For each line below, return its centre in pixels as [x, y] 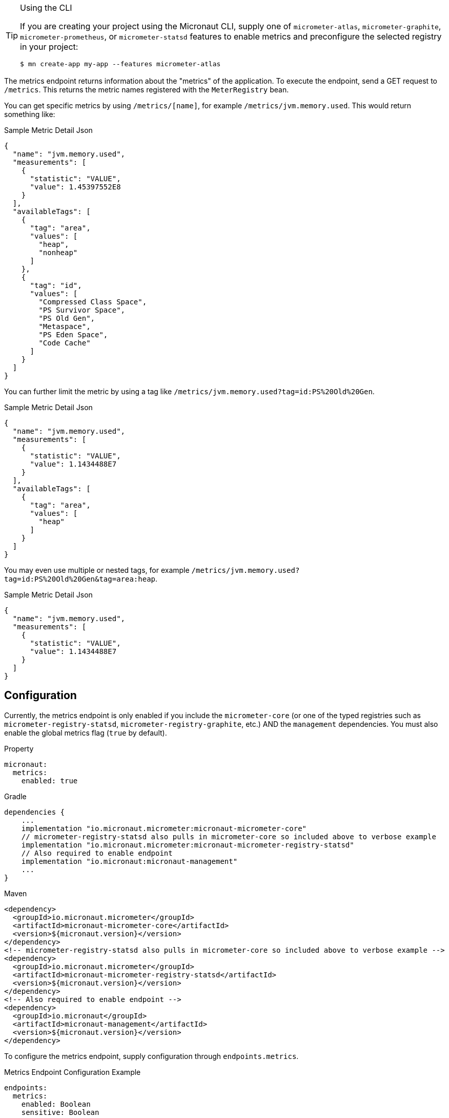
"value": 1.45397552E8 [75, 187]
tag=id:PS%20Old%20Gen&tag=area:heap [80, 579]
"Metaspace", [65, 326]
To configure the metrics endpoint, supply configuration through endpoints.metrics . [151, 1056]
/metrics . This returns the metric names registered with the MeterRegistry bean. [147, 90]
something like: [30, 114]
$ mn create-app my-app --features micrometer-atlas [120, 64]
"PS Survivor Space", [82, 310]
